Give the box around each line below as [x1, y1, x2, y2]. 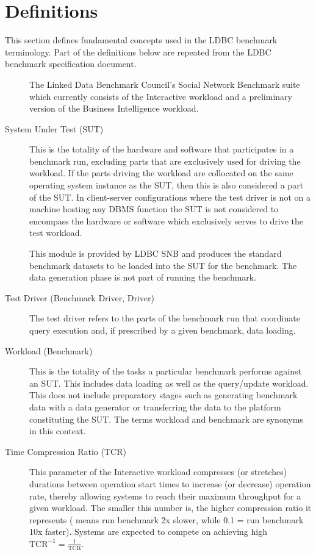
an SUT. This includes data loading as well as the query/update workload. [29, 376, 309, 389]
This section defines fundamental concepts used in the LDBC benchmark [5, 34, 278, 46]
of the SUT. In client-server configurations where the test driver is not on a [29, 190, 311, 203]
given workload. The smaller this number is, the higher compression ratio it [29, 501, 312, 514]
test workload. [29, 226, 82, 239]
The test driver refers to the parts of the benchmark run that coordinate [29, 312, 300, 324]
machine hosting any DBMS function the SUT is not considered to [29, 202, 279, 215]
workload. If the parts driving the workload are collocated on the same [29, 167, 293, 179]
